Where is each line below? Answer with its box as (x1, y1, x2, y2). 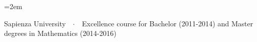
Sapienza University (4, 18, 66, 28)
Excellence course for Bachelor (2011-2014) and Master (81, 18, 253, 28)
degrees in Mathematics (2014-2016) (4, 28, 117, 38)
